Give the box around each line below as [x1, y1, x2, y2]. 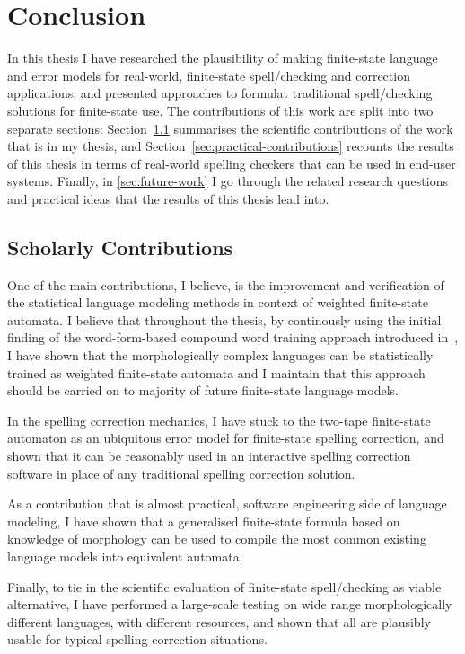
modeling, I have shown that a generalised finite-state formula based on [7, 511, 400, 530]
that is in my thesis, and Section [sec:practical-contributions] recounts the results [7, 137, 454, 155]
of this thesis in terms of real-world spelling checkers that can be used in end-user [7, 154, 456, 172]
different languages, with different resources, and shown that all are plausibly [7, 612, 431, 631]
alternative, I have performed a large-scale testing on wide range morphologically [7, 595, 452, 614]
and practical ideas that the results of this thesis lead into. [7, 189, 329, 208]
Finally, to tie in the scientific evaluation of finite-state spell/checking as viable [7, 577, 442, 596]
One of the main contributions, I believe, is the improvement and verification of [7, 275, 444, 294]
